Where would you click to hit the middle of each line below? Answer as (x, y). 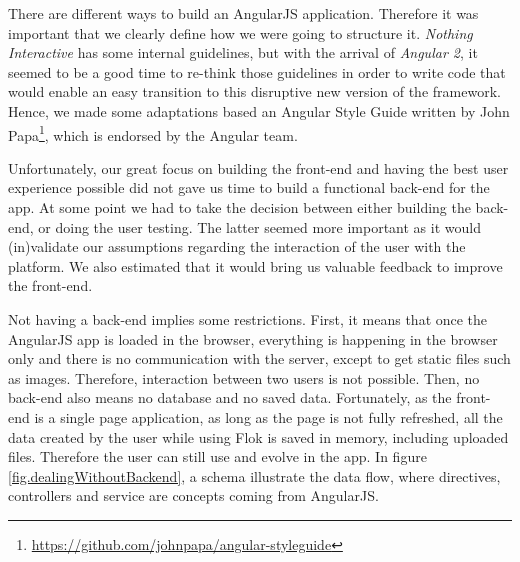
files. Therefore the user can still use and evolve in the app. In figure (217, 456)
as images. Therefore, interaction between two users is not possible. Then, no (244, 377)
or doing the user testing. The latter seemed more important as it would (259, 226)
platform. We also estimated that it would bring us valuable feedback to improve (255, 265)
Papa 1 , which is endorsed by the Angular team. (153, 133)
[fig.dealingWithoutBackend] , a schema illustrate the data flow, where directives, (254, 475)
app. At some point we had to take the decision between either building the (239, 207)
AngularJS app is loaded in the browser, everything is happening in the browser (253, 338)
